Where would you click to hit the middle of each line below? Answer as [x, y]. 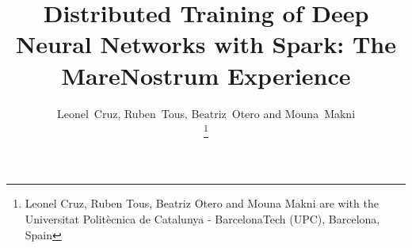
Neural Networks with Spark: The [206, 44]
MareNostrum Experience [206, 75]
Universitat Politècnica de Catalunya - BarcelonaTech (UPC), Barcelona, [202, 218]
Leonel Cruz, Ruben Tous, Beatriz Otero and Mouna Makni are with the [202, 203]
